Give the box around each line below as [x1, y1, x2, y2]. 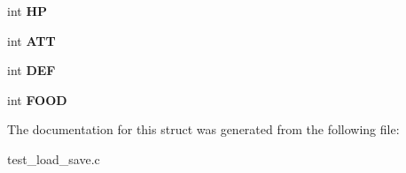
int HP [7, 2, 48, 19]
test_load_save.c [7, 149, 100, 168]
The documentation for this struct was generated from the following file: [7, 120, 400, 139]
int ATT [7, 31, 56, 49]
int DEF [7, 61, 56, 79]
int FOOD [7, 90, 67, 109]
